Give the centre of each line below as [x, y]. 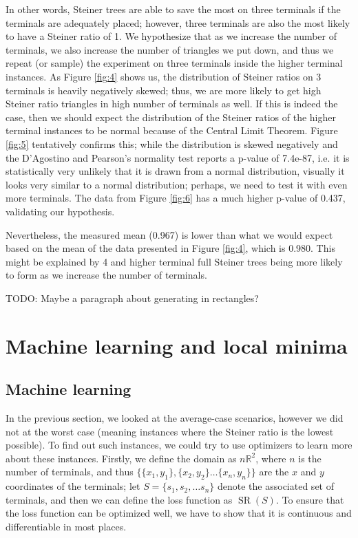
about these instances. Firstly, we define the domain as [121, 458]
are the [274, 472]
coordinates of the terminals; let [73, 486]
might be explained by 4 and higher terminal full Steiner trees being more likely [174, 261]
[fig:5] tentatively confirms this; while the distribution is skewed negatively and [172, 143]
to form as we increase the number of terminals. [106, 275]
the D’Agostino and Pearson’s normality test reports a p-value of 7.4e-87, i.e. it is [178, 157]
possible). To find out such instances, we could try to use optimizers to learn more [179, 445]
